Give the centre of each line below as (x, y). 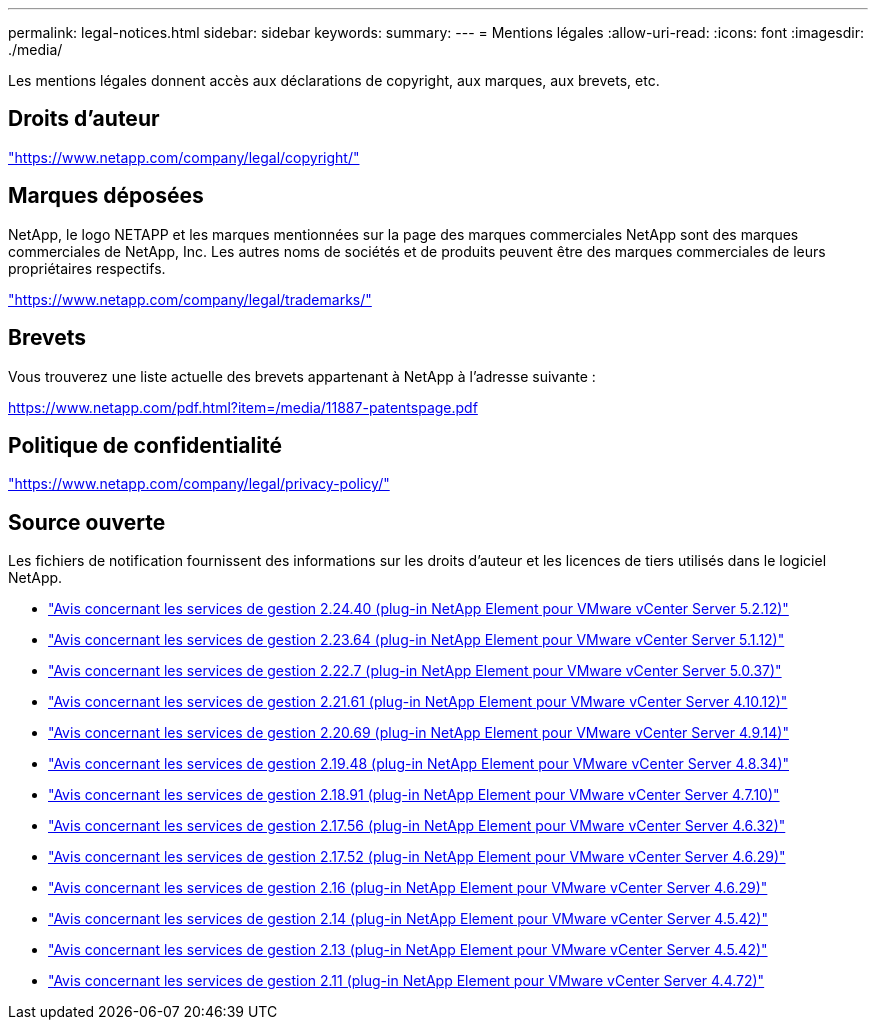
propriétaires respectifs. (87, 268)
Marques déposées (106, 196)
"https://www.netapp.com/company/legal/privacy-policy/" (199, 484)
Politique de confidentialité (145, 445)
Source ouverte (87, 522)
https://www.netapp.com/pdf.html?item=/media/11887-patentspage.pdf (243, 407)
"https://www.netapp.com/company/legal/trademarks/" (190, 299)
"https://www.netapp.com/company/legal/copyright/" (184, 157)
